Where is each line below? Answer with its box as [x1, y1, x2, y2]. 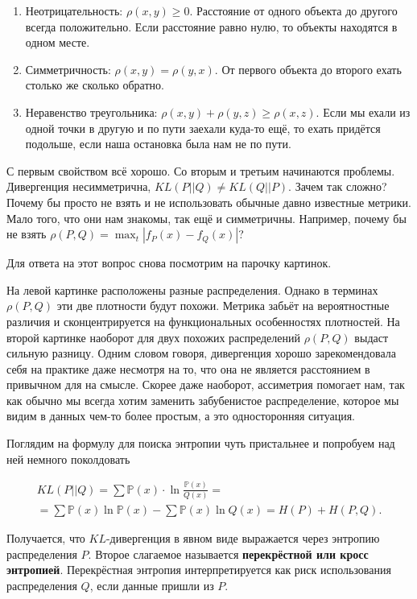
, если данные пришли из [89, 576, 214, 593]
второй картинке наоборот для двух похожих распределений [6, 328, 301, 345]
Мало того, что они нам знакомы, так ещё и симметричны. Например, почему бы [6, 209, 407, 226]
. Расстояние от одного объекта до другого [189, 2, 398, 19]
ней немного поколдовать [6, 450, 130, 467]
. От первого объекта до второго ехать [214, 60, 402, 77]
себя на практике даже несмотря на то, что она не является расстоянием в [6, 360, 370, 377]
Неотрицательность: [25, 2, 123, 19]
